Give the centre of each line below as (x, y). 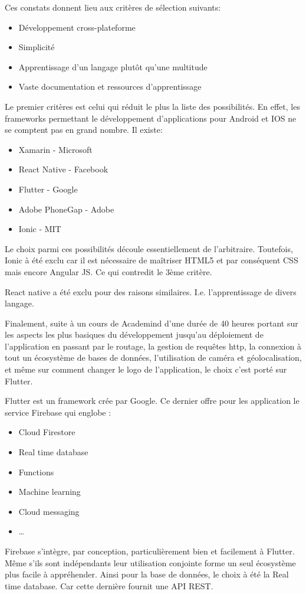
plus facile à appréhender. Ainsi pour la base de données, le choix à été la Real (147, 574)
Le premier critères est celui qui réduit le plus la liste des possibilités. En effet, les (152, 106)
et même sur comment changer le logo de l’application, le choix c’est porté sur (146, 369)
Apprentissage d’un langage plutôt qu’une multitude (113, 66)
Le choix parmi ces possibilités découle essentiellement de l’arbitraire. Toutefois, (149, 248)
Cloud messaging (49, 511)
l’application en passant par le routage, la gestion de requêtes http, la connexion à (153, 346)
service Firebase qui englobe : (58, 412)
